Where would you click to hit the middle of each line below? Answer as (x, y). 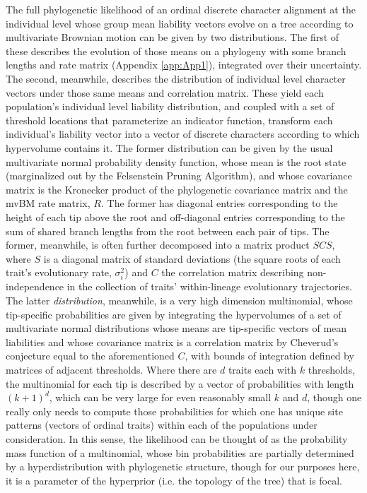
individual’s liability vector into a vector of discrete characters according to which (183, 134)
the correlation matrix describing (233, 272)
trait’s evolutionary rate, (59, 272)
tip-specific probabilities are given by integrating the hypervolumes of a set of (174, 314)
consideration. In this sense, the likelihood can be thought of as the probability (177, 438)
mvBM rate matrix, (48, 203)
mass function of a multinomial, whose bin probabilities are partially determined (180, 452)
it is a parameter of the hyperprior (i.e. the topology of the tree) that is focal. (174, 480)
